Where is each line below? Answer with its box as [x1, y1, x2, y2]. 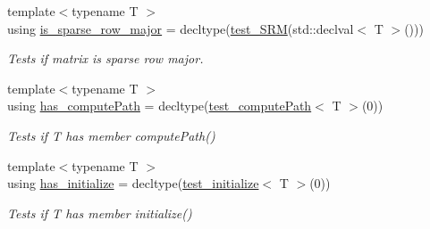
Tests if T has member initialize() [7, 203, 192, 222]
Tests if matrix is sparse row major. [7, 49, 204, 68]
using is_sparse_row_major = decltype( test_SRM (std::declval [7, 19, 354, 37]
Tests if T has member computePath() [7, 126, 215, 144]
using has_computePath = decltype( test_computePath [7, 96, 312, 115]
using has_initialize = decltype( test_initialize [7, 174, 259, 192]
